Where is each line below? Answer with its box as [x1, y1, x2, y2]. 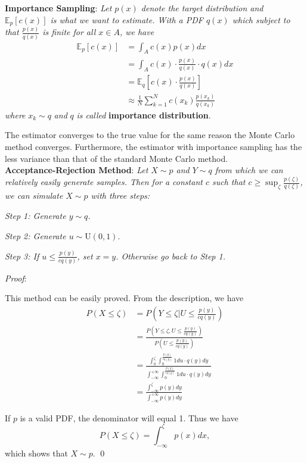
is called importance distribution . [76, 108, 211, 121]
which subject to [232, 13, 290, 26]
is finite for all [42, 26, 96, 38]
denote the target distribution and [141, 2, 263, 14]
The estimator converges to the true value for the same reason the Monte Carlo [5, 129, 295, 141]
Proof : [5, 271, 27, 284]
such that [212, 176, 246, 188]
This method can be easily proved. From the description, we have [5, 292, 244, 304]
